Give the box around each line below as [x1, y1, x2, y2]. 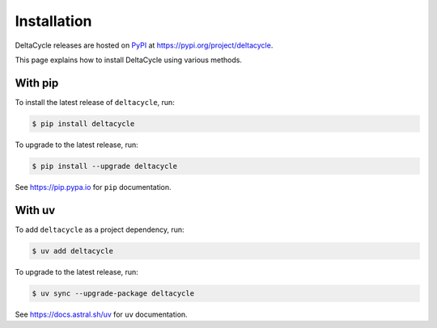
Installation [15, 12, 92, 30]
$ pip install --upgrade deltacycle [32, 162, 178, 170]
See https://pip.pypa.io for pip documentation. [15, 182, 172, 191]
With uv [15, 203, 56, 217]
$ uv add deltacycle [32, 246, 113, 255]
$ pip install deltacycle [32, 119, 135, 128]
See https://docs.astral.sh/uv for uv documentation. [15, 309, 188, 319]
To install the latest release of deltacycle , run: [15, 97, 176, 107]
